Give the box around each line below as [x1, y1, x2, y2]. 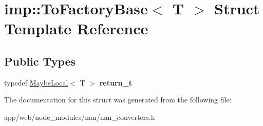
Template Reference [4, 18, 148, 39]
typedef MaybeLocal [4, 77, 68, 88]
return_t [99, 77, 132, 88]
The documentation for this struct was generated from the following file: [4, 94, 232, 105]
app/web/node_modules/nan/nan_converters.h [4, 111, 155, 122]
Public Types [4, 53, 76, 69]
